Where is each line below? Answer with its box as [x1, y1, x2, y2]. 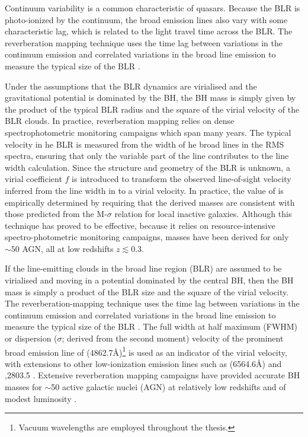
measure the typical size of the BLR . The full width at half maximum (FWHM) [5, 320, 298, 333]
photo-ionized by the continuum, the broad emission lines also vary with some [5, 13, 288, 25]
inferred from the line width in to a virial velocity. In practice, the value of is [5, 184, 284, 196]
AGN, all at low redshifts [22, 242, 114, 254]
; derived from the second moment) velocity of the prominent [62, 332, 284, 345]
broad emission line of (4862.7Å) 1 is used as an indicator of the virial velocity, [5, 344, 287, 358]
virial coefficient [5, 173, 62, 185]
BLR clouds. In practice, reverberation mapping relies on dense [5, 114, 235, 127]
